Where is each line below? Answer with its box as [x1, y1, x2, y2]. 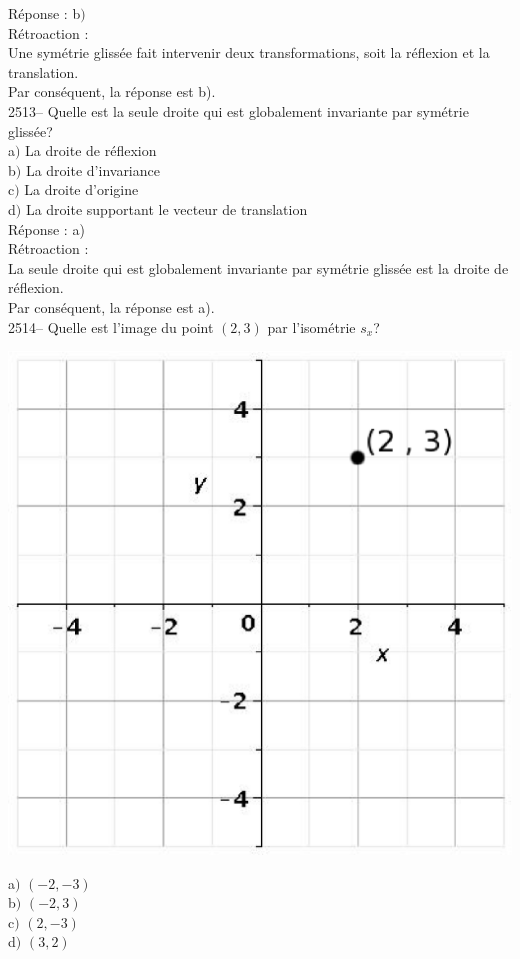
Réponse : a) [8, 218, 85, 239]
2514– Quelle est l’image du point [8, 316, 214, 337]
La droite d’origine [24, 179, 139, 200]
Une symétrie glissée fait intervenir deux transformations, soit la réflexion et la [8, 42, 490, 63]
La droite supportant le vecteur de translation [25, 198, 308, 219]
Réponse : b [8, 3, 81, 23]
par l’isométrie [267, 316, 356, 337]
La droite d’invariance [25, 159, 160, 180]
